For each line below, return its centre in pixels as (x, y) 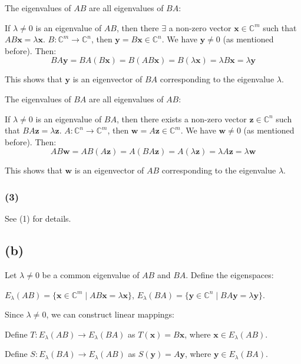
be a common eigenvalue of (91, 274)
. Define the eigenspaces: (230, 274)
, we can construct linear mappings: (110, 314)
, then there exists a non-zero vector (181, 118)
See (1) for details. (38, 218)
